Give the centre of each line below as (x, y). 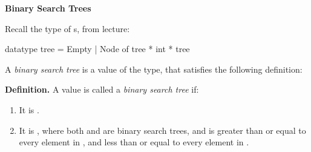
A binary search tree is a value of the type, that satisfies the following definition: (154, 69)
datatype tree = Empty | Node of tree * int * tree (97, 49)
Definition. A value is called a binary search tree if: (102, 89)
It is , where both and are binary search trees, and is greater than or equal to (162, 130)
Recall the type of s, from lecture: (67, 28)
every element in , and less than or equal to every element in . (134, 142)
